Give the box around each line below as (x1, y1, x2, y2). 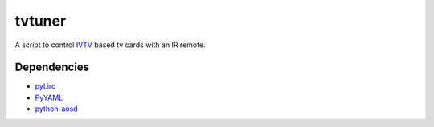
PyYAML (35, 93, 63, 102)
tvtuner (14, 12, 67, 30)
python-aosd (35, 104, 78, 113)
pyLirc (35, 81, 56, 91)
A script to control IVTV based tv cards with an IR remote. (14, 40, 206, 50)
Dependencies (14, 61, 90, 74)
